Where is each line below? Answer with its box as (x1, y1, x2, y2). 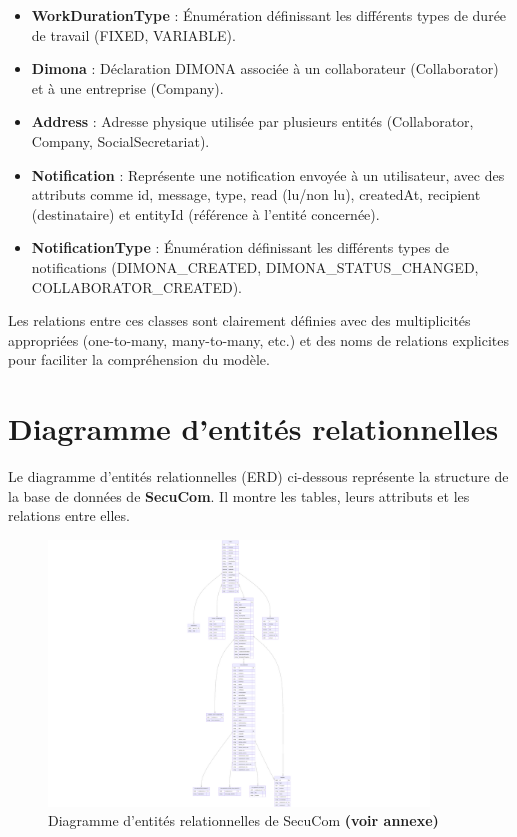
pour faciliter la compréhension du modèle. (8, 349, 270, 370)
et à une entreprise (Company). (31, 77, 224, 98)
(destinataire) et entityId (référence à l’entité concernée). (31, 203, 380, 224)
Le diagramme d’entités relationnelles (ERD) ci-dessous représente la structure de (8, 466, 509, 487)
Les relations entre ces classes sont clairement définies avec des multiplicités (8, 310, 471, 331)
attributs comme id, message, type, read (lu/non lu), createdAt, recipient (31, 184, 481, 205)
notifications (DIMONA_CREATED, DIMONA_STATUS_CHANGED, (31, 256, 479, 277)
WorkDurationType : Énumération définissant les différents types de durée (31, 5, 507, 25)
